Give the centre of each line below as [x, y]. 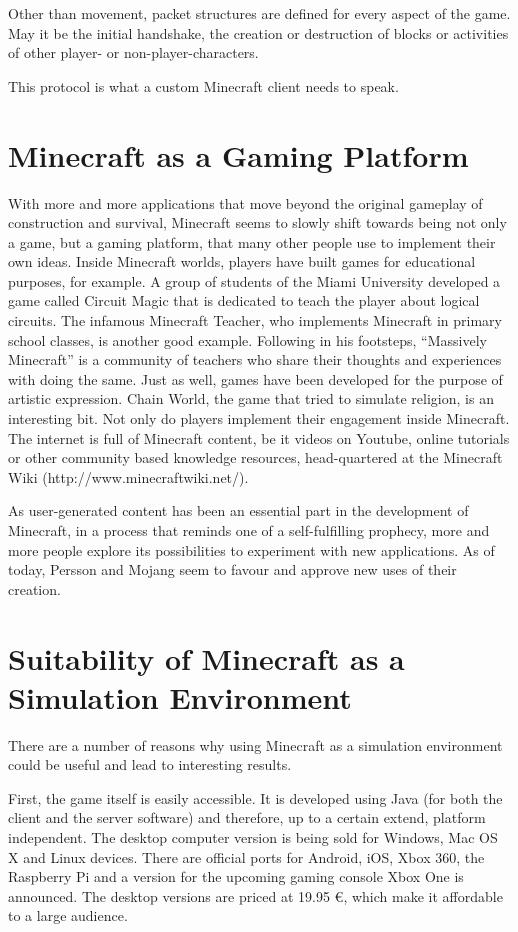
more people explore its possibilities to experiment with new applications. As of [251, 549]
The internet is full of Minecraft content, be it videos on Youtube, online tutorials [259, 437]
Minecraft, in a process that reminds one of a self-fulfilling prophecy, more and [249, 530]
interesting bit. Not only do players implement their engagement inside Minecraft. [259, 418]
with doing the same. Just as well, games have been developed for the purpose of [255, 378]
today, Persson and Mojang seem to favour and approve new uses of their [232, 569]
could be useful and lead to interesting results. [150, 764]
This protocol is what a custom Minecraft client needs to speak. [203, 85]
